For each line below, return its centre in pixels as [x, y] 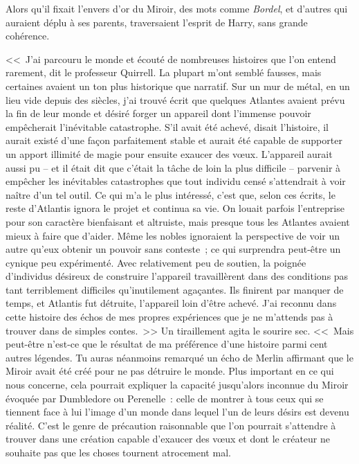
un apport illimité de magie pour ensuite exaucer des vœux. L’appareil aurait [169, 153]
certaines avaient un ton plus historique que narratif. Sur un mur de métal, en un [178, 86]
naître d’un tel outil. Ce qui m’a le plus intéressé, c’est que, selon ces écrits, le [171, 194]
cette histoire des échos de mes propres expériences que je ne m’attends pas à [169, 317]
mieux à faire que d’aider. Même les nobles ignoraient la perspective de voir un [173, 235]
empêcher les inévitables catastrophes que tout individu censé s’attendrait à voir [176, 181]
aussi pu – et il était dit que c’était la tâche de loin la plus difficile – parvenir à [173, 167]
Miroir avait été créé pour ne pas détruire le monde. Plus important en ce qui [170, 371]
